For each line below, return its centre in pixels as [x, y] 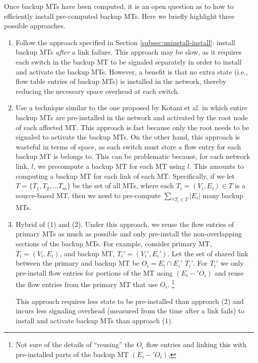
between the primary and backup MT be [77, 263]
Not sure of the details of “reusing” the [75, 344]
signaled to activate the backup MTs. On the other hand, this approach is [128, 137]
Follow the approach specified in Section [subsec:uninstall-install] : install [125, 42]
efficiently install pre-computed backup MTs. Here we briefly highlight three [119, 16]
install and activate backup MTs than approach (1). [94, 320]
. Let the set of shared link [208, 253]
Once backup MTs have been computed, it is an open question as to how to [119, 6]
